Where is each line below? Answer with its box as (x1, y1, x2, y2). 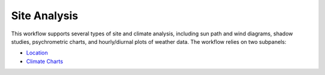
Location (26, 49, 48, 56)
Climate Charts (26, 58, 63, 65)
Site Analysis (11, 9, 78, 22)
